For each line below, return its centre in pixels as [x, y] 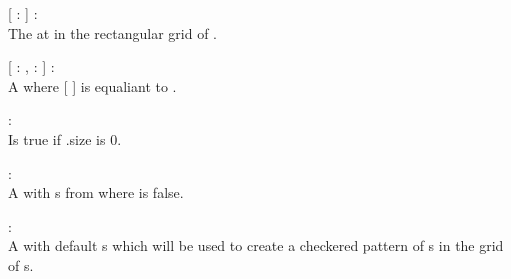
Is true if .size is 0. [65, 138]
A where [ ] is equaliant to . [92, 85]
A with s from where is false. [96, 192]
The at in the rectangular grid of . [112, 32]
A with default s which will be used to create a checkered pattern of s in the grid [256, 245]
